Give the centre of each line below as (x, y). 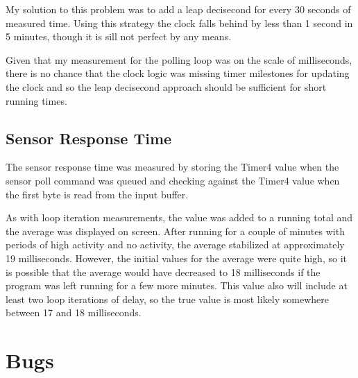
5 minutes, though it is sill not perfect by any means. (119, 36)
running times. (36, 100)
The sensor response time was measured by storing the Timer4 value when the (172, 167)
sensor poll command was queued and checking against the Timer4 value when (173, 180)
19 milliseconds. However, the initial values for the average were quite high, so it (176, 258)
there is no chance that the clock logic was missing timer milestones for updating (178, 73)
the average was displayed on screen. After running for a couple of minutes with (175, 231)
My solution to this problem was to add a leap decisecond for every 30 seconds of (178, 9)
